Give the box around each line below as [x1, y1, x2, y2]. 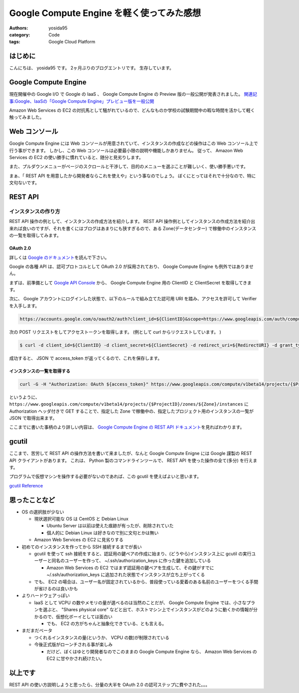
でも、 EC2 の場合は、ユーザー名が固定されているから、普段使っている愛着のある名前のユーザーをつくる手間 [34, 579, 259, 585]
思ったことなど [9, 495, 55, 504]
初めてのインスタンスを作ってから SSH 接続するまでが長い [21, 544, 142, 550]
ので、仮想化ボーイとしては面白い [42, 614, 113, 620]
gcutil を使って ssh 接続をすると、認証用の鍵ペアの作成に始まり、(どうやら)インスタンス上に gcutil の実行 [34, 551, 252, 557]
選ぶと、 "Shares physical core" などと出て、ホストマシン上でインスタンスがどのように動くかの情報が [42, 607, 254, 613]
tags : [9, 39, 20, 45]
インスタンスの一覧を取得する [9, 368, 71, 374]
